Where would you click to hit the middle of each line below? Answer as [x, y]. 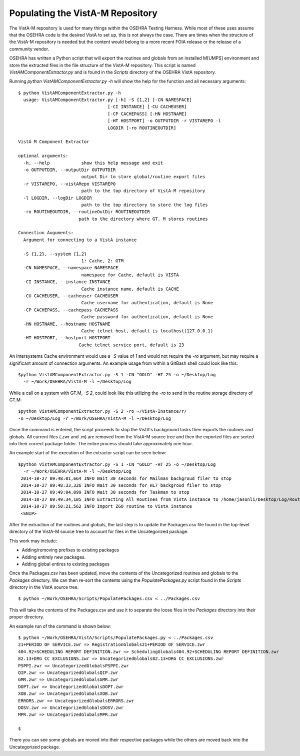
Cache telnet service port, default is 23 [131, 345]
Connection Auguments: [46, 233]
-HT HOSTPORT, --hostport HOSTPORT [67, 338]
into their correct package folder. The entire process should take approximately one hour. [101, 444]
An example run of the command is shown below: [60, 626]
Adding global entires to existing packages [66, 564]
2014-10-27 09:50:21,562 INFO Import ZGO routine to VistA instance [106, 506]
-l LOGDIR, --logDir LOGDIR [58, 198]
